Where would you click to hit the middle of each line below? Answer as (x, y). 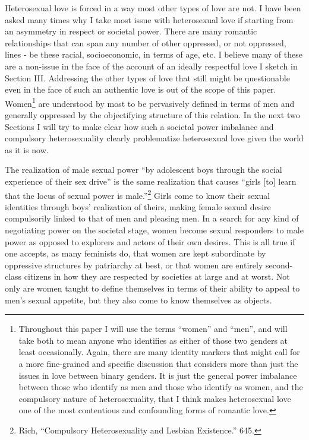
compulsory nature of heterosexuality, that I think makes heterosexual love (155, 398)
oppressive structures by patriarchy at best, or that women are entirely (134, 265)
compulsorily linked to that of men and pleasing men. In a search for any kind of (152, 218)
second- (279, 265)
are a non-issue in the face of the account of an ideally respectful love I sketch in (151, 66)
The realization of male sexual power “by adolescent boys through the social (144, 170)
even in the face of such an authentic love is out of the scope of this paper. (141, 89)
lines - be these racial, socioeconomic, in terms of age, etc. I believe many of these (154, 54)
